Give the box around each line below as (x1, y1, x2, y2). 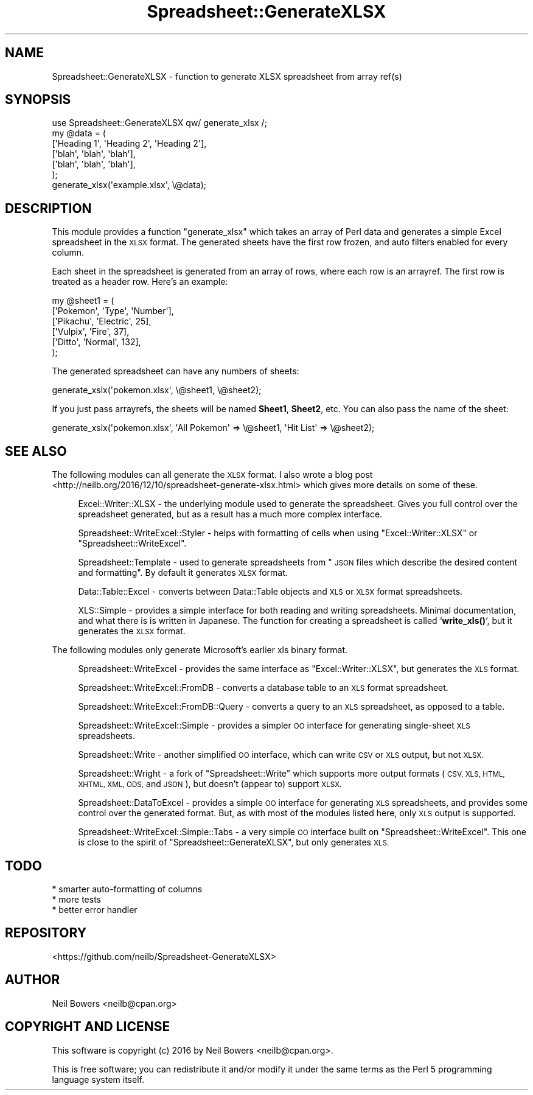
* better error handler (52, 904, 138, 915)
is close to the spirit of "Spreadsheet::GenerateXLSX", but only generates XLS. (78, 837, 389, 848)
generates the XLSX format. (78, 626, 186, 637)
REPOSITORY (5, 925, 87, 941)
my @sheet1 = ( (52, 295, 114, 306)
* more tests (52, 894, 101, 904)
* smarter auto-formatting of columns (52, 883, 203, 894)
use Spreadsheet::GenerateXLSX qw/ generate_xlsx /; (52, 117, 267, 128)
